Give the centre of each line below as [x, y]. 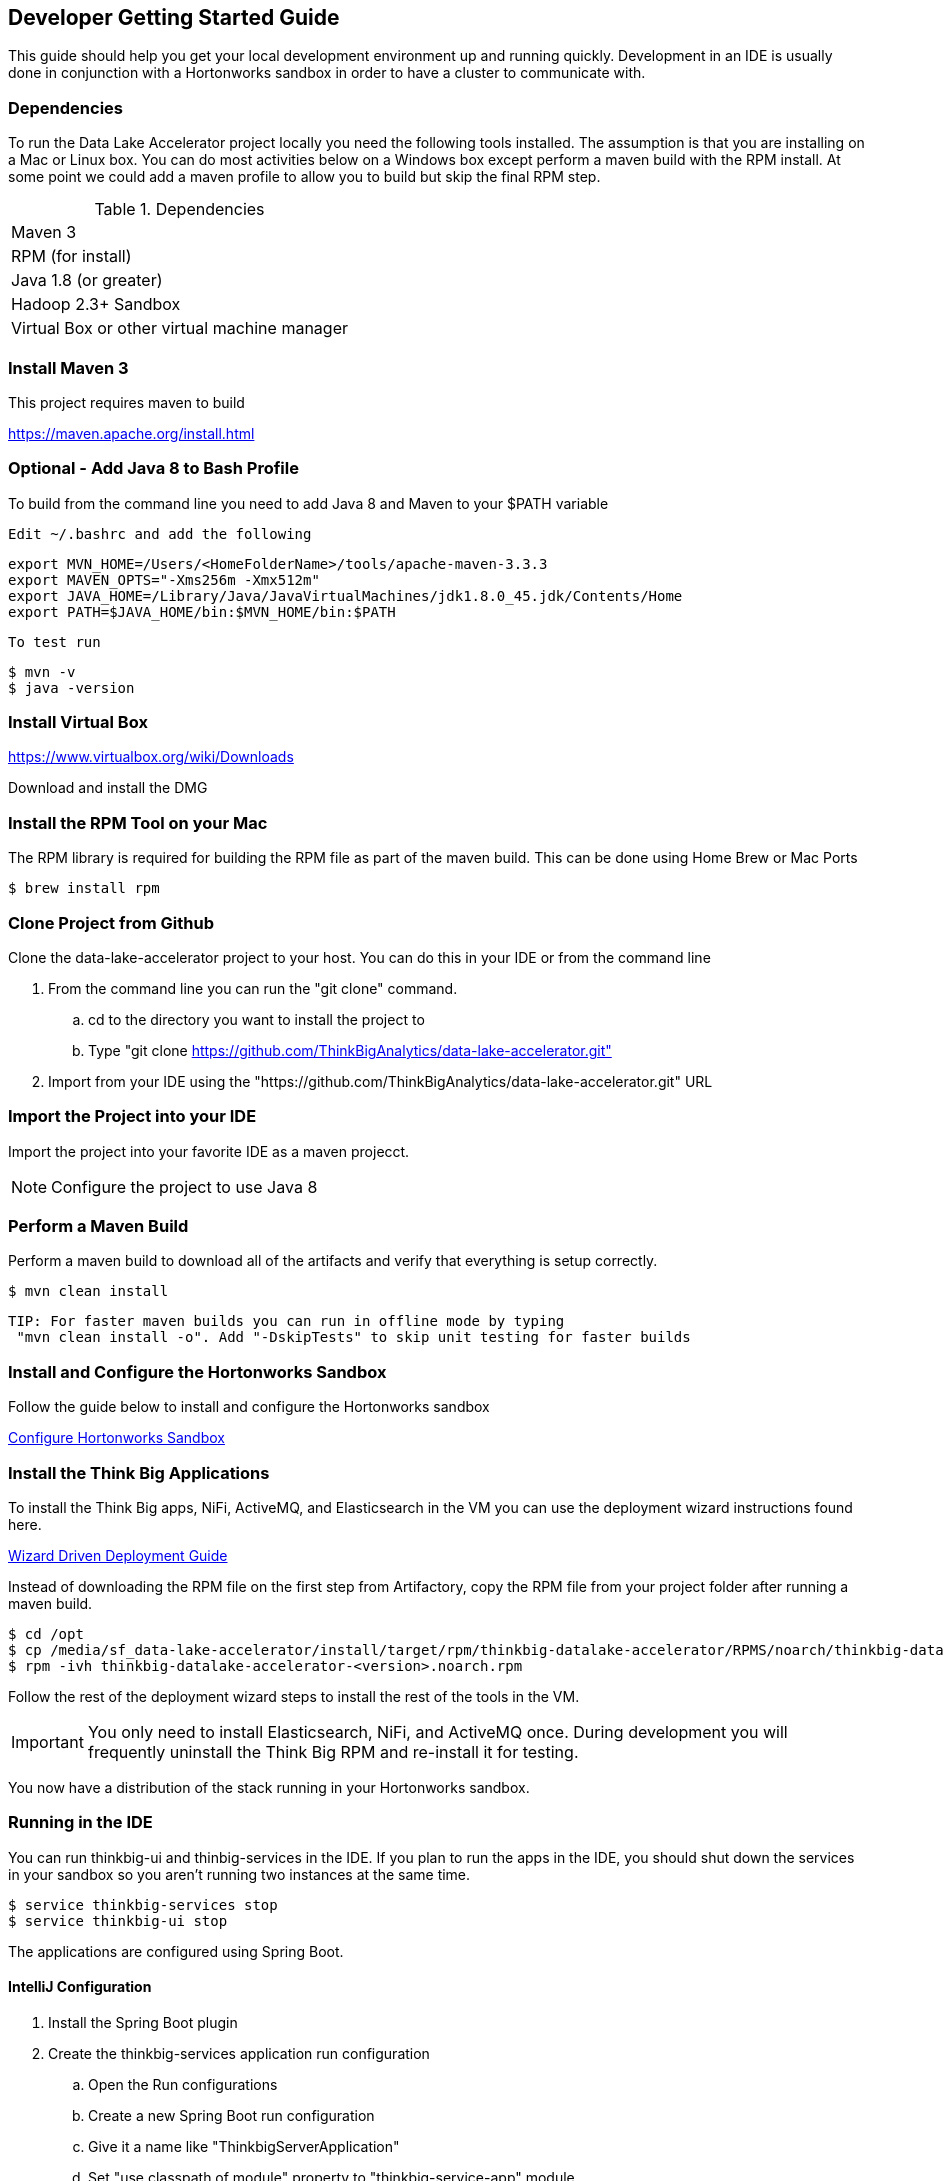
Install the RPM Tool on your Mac [138, 822]
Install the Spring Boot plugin [143, 2022]
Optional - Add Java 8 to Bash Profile [153, 468]
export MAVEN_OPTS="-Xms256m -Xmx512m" [164, 579]
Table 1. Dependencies [179, 209]
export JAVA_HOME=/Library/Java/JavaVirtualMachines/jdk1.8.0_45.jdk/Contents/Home [345, 595]
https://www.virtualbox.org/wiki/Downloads [151, 757]
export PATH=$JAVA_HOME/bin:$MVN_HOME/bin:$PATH [202, 611]
